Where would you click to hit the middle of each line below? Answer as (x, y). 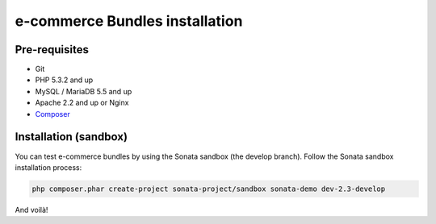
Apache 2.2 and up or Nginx (82, 103)
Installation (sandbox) (71, 137)
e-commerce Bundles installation (129, 21)
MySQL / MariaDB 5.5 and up (84, 91)
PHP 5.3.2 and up (64, 80)
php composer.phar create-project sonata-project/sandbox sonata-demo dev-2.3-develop (209, 189)
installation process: (48, 167)
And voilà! (31, 209)
